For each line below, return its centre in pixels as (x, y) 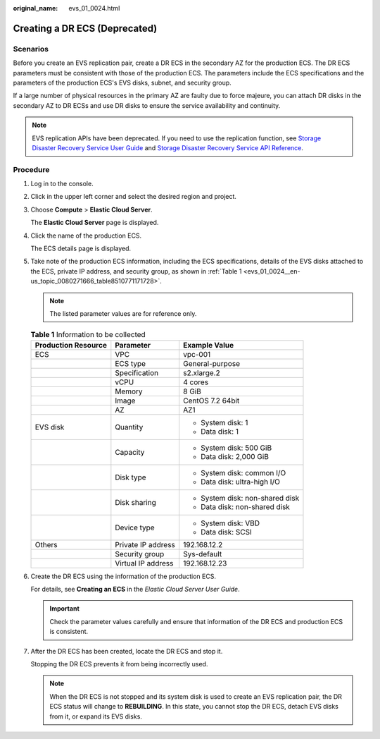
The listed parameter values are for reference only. (123, 313)
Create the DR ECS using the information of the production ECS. (123, 576)
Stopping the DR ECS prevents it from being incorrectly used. (119, 664)
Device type (135, 527)
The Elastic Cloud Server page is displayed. (95, 223)
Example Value (209, 345)
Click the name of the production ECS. (86, 236)
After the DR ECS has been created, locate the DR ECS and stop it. (127, 651)
